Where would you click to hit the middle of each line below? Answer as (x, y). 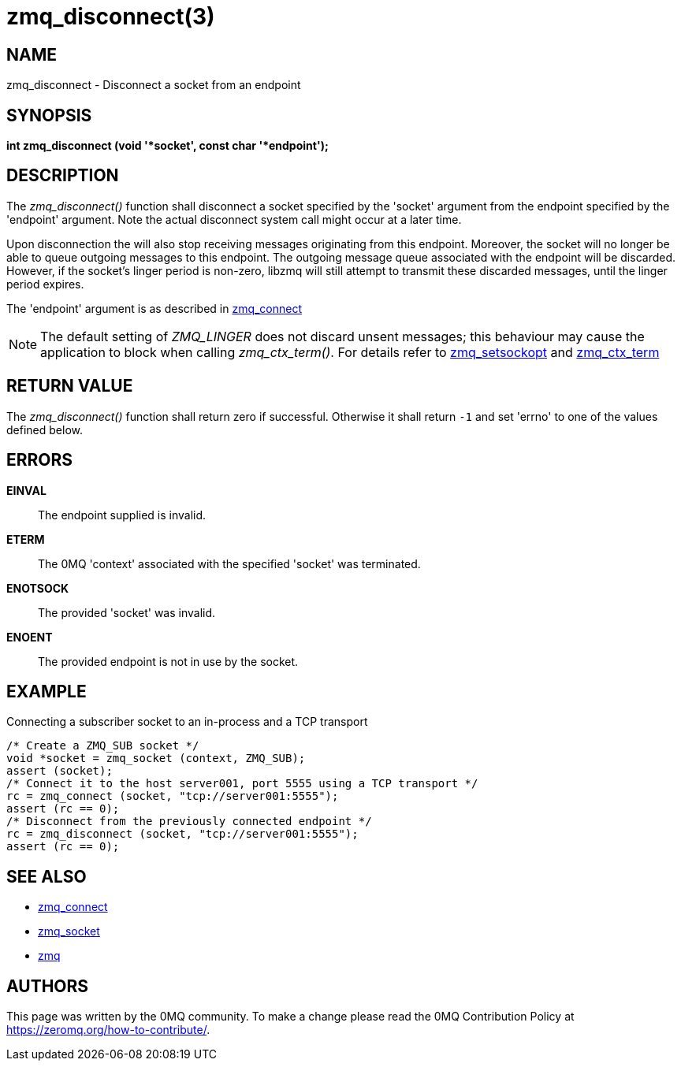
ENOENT (30, 637)
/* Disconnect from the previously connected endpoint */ (189, 822)
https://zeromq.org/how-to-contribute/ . (108, 1030)
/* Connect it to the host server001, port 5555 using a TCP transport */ (242, 784)
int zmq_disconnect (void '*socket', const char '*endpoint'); (167, 146)
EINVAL (26, 490)
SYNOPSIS (49, 115)
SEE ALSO (47, 876)
